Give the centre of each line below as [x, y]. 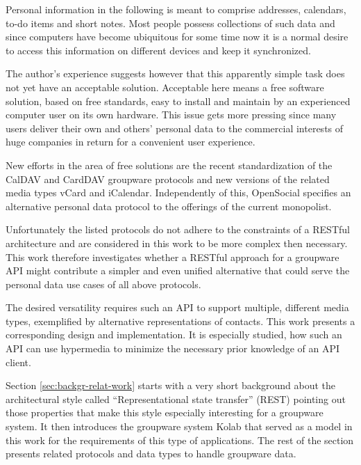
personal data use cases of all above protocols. [103, 284]
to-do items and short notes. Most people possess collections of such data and [170, 23]
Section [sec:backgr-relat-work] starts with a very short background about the [171, 385]
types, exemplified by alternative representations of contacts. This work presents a [180, 321]
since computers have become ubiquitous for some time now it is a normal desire [177, 37]
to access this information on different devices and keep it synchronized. [158, 50]
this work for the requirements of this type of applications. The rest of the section [180, 440]
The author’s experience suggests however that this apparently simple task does [175, 73]
